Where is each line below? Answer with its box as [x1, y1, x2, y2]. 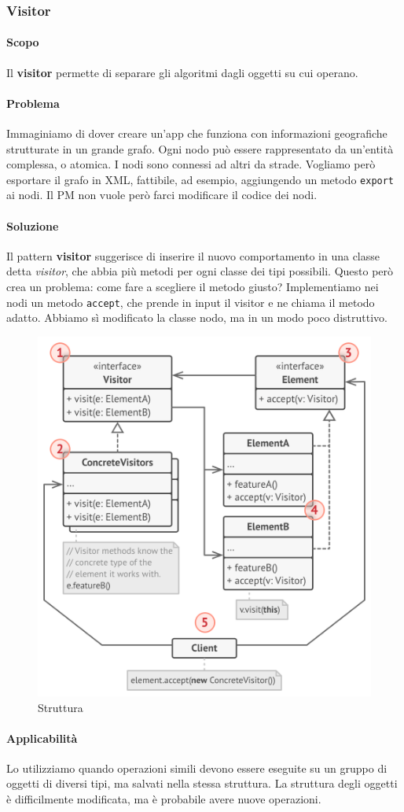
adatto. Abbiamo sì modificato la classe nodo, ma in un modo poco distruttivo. [6, 309, 387, 326]
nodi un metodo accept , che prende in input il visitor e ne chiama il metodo [6, 293, 375, 310]
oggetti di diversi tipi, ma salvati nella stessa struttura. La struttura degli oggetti [6, 775, 398, 792]
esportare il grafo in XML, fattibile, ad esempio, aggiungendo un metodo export [6, 171, 395, 187]
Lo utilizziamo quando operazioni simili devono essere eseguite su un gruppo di [6, 759, 387, 776]
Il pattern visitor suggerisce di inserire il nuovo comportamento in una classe [6, 247, 380, 264]
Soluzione [6, 217, 59, 234]
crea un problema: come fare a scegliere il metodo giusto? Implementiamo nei [6, 279, 379, 295]
